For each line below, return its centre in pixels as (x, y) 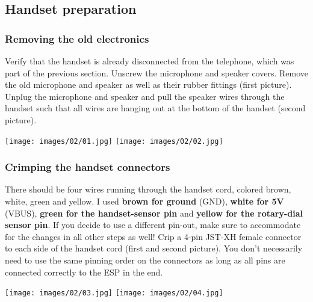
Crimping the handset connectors (88, 167)
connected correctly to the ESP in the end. (84, 272)
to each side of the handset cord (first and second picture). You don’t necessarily (154, 248)
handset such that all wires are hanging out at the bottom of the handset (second (155, 108)
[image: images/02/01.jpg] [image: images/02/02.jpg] (114, 141)
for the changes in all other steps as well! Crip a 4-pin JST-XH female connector (153, 236)
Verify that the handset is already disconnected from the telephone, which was (150, 61)
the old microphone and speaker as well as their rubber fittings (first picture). (148, 85)
